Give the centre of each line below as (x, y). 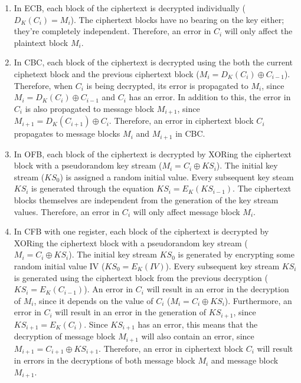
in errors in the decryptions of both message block (104, 360)
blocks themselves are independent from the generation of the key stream (146, 200)
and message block (245, 360)
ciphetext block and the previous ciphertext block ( (107, 73)
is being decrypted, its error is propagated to (167, 85)
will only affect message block (187, 211)
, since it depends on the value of (94, 300)
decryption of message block (65, 336)
